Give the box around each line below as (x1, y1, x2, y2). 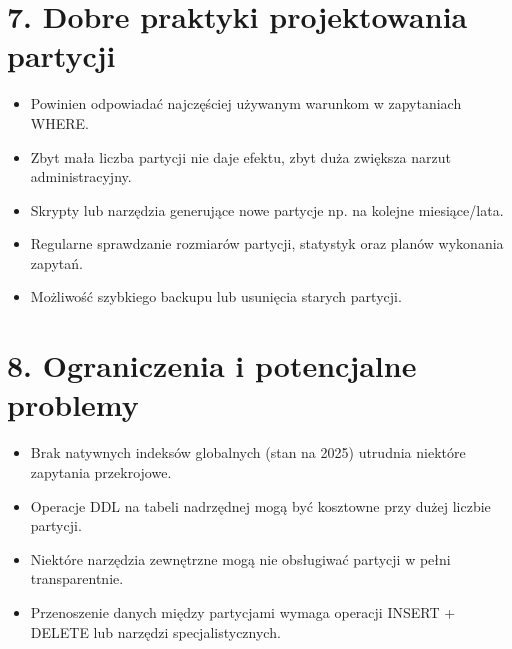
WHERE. (30, 112, 89, 133)
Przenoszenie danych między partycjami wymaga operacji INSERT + (30, 601, 456, 622)
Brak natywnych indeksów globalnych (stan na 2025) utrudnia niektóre (30, 442, 466, 463)
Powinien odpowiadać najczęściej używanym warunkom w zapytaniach (30, 93, 462, 114)
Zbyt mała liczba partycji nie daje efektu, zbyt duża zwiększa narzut (30, 146, 451, 167)
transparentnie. (30, 568, 124, 589)
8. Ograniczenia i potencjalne (7, 345, 417, 386)
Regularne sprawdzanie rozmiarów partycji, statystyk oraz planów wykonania (30, 233, 504, 254)
